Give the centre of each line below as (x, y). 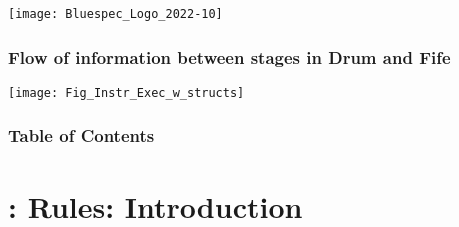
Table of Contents (81, 135)
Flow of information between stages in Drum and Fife (229, 56)
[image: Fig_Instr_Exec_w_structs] (126, 92)
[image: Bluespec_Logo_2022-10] (115, 14)
